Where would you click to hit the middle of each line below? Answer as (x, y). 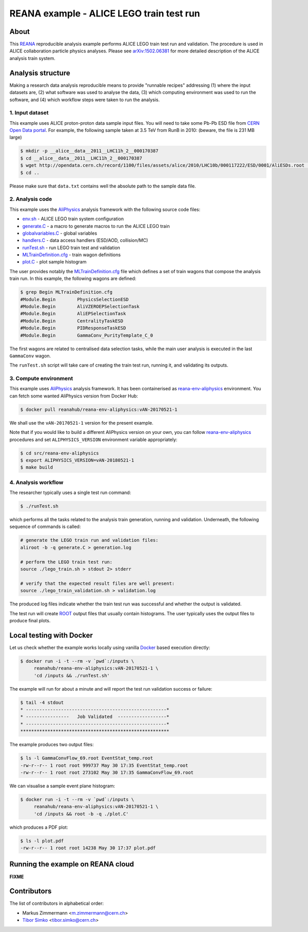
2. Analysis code (31, 199)
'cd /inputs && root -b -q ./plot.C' (81, 814)
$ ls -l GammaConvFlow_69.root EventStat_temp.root (87, 758)
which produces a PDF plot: (39, 827)
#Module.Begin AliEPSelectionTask (73, 314)
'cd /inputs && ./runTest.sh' (72, 676)
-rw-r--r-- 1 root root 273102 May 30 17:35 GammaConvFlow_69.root (107, 772)
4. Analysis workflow (36, 482)
